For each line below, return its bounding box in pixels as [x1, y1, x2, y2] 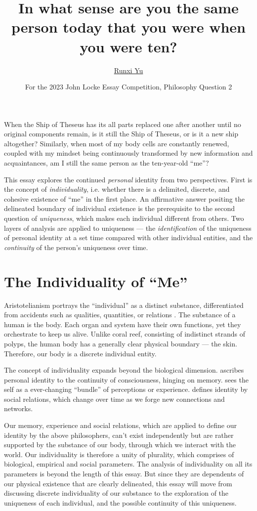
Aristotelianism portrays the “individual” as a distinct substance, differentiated [4, 299, 244, 310]
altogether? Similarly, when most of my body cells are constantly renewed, [4, 138, 229, 148]
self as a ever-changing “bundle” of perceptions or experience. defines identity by [4, 384, 248, 394]
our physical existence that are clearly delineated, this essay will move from [4, 478, 232, 488]
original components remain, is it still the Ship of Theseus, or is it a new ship [4, 128, 238, 139]
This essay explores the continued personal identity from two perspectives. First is [4, 174, 253, 184]
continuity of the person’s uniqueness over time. [4, 242, 148, 252]
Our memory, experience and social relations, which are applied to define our [4, 420, 237, 430]
